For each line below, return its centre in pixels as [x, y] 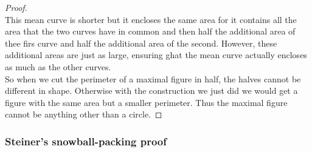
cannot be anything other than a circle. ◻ [84, 114]
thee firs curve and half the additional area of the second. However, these [141, 43]
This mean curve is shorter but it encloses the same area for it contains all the [151, 19]
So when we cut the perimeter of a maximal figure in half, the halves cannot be [153, 78]
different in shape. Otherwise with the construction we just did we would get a [151, 91]
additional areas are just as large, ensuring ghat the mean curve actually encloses [156, 55]
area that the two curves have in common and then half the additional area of [150, 31]
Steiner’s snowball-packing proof [86, 141]
